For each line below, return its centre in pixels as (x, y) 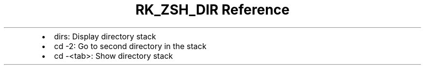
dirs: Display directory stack (105, 36)
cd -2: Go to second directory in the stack (130, 46)
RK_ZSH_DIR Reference (212, 10)
